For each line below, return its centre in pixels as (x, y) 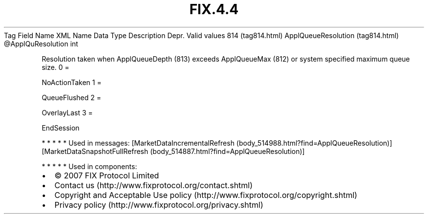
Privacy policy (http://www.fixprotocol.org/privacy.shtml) (159, 205)
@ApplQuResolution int (41, 44)
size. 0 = (55, 67)
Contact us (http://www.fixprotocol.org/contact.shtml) (154, 185)
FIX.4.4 (214, 9)
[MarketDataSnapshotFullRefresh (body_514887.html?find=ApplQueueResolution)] (173, 151)
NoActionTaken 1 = (72, 82)
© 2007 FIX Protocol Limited (107, 175)
